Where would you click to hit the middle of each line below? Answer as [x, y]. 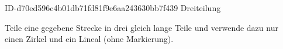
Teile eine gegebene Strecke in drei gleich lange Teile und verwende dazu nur [141, 27]
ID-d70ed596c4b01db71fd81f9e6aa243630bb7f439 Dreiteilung [113, 8]
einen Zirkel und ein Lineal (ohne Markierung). [89, 39]
